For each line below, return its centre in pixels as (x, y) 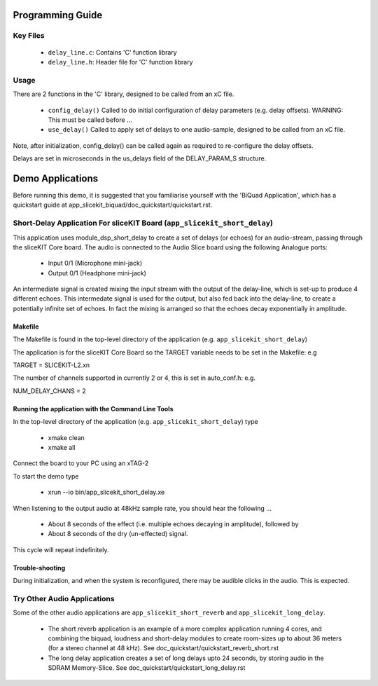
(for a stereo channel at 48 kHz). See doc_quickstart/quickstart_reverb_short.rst (163, 648)
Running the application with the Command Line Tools (93, 409)
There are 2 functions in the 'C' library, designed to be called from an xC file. (124, 94)
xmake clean (66, 437)
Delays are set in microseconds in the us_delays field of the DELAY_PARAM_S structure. (140, 158)
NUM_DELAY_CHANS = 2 (50, 391)
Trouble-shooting (39, 568)
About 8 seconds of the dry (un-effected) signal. (118, 534)
